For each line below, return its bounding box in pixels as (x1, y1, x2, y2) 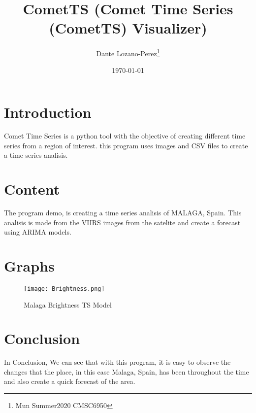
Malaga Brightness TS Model (24, 299, 112, 310)
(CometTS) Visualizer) (49, 18, 207, 38)
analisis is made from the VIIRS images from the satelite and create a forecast (4, 217, 241, 227)
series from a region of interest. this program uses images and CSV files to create (4, 140, 248, 150)
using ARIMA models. (4, 227, 71, 237)
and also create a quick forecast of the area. (4, 376, 135, 386)
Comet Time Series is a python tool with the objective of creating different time (4, 131, 246, 141)
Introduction (4, 102, 92, 122)
